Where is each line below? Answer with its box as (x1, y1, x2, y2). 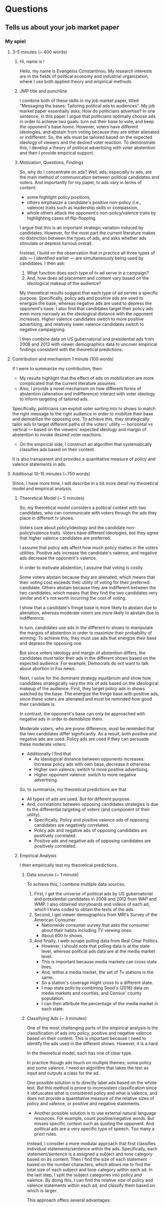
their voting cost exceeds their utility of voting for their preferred (19, 579, 150, 585)
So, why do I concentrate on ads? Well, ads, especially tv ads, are (19, 169, 152, 175)
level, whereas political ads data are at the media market (41, 948, 155, 954)
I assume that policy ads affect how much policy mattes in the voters (19, 544, 158, 550)
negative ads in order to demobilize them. (19, 716, 104, 722)
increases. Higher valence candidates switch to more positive (19, 316, 144, 322)
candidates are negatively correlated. (34, 822, 110, 828)
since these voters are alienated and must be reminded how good (19, 696, 152, 702)
